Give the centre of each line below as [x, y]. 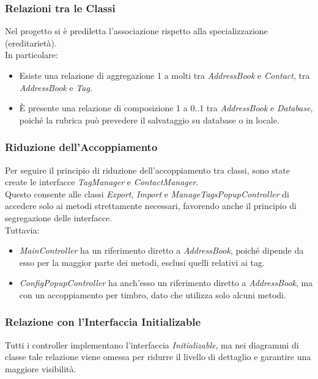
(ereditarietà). [31, 42]
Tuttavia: [22, 230]
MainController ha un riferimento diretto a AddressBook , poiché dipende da [161, 250]
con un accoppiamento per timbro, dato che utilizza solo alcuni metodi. [153, 294]
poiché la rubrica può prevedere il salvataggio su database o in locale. [149, 120]
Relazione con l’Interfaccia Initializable [103, 322]
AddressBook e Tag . [56, 87]
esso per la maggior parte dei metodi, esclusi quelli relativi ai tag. [142, 262]
